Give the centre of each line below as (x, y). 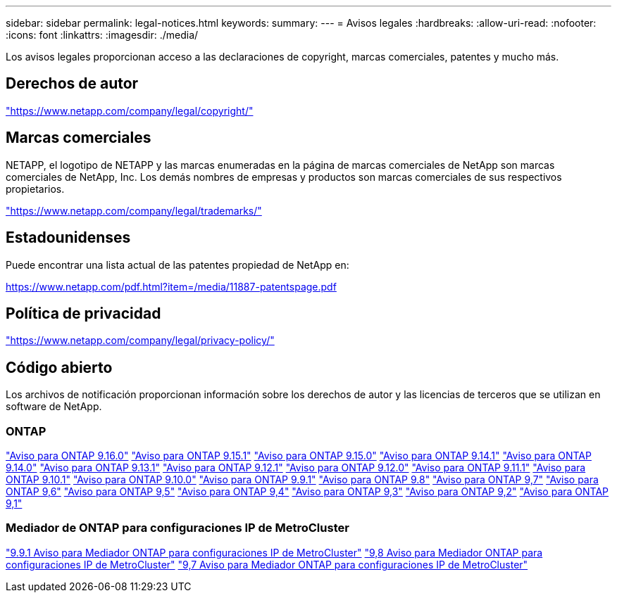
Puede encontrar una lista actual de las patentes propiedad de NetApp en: (177, 265)
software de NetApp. (54, 407)
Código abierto (59, 367)
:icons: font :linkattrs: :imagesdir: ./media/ (102, 35)
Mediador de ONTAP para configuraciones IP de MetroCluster (177, 528)
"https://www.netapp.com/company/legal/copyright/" (130, 110)
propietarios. (35, 189)
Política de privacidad (83, 313)
